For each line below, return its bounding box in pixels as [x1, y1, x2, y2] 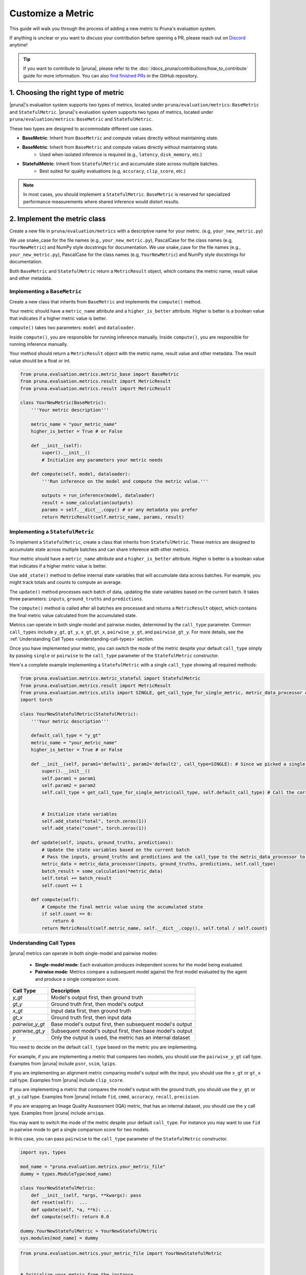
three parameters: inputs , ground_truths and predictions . [9, 596, 144, 602]
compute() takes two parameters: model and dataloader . [9, 324, 135, 331]
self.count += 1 [41, 882, 83, 888]
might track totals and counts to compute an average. [9, 579, 122, 585]
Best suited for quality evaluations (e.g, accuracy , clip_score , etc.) [39, 168, 186, 174]
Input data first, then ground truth [50, 1007, 131, 1014]
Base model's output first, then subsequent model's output [50, 1021, 192, 1028]
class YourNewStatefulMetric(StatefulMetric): [20, 711, 139, 717]
